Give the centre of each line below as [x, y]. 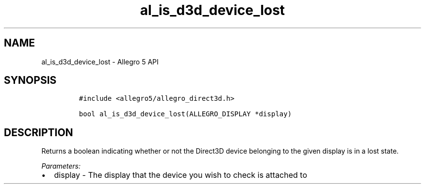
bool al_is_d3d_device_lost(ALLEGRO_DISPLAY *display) [185, 114]
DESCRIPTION [39, 132]
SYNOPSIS [30, 80]
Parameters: [61, 166]
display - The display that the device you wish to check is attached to [181, 175]
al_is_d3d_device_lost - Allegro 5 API [100, 62]
